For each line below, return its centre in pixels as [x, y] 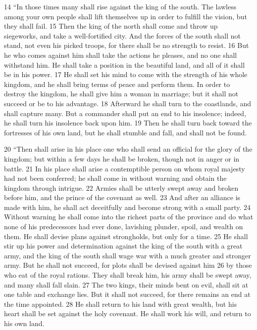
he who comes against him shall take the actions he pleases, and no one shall [121, 55]
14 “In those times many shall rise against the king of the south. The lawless [120, 6]
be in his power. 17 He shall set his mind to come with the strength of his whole [126, 74]
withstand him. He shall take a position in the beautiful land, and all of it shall [125, 64]
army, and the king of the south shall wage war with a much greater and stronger [128, 255]
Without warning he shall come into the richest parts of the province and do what [129, 217]
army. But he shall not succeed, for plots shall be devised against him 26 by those [128, 265]
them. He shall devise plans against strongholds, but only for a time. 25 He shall [126, 236]
